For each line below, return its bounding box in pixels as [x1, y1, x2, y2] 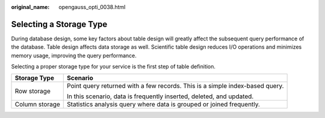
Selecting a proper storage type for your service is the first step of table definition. [11, 63, 216, 70]
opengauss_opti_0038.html [58, 4, 126, 10]
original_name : [11, 4, 50, 10]
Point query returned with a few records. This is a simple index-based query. [67, 82, 284, 90]
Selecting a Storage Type [11, 19, 108, 29]
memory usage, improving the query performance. [11, 52, 137, 59]
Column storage [14, 100, 60, 108]
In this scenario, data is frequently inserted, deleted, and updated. [67, 92, 254, 101]
